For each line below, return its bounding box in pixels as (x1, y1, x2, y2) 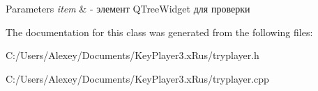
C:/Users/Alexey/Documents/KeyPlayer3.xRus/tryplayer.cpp (6, 71, 269, 85)
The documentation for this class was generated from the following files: (6, 24, 313, 39)
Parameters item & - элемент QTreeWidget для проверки (6, 1, 250, 15)
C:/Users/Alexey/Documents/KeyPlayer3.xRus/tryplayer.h (6, 48, 259, 63)
